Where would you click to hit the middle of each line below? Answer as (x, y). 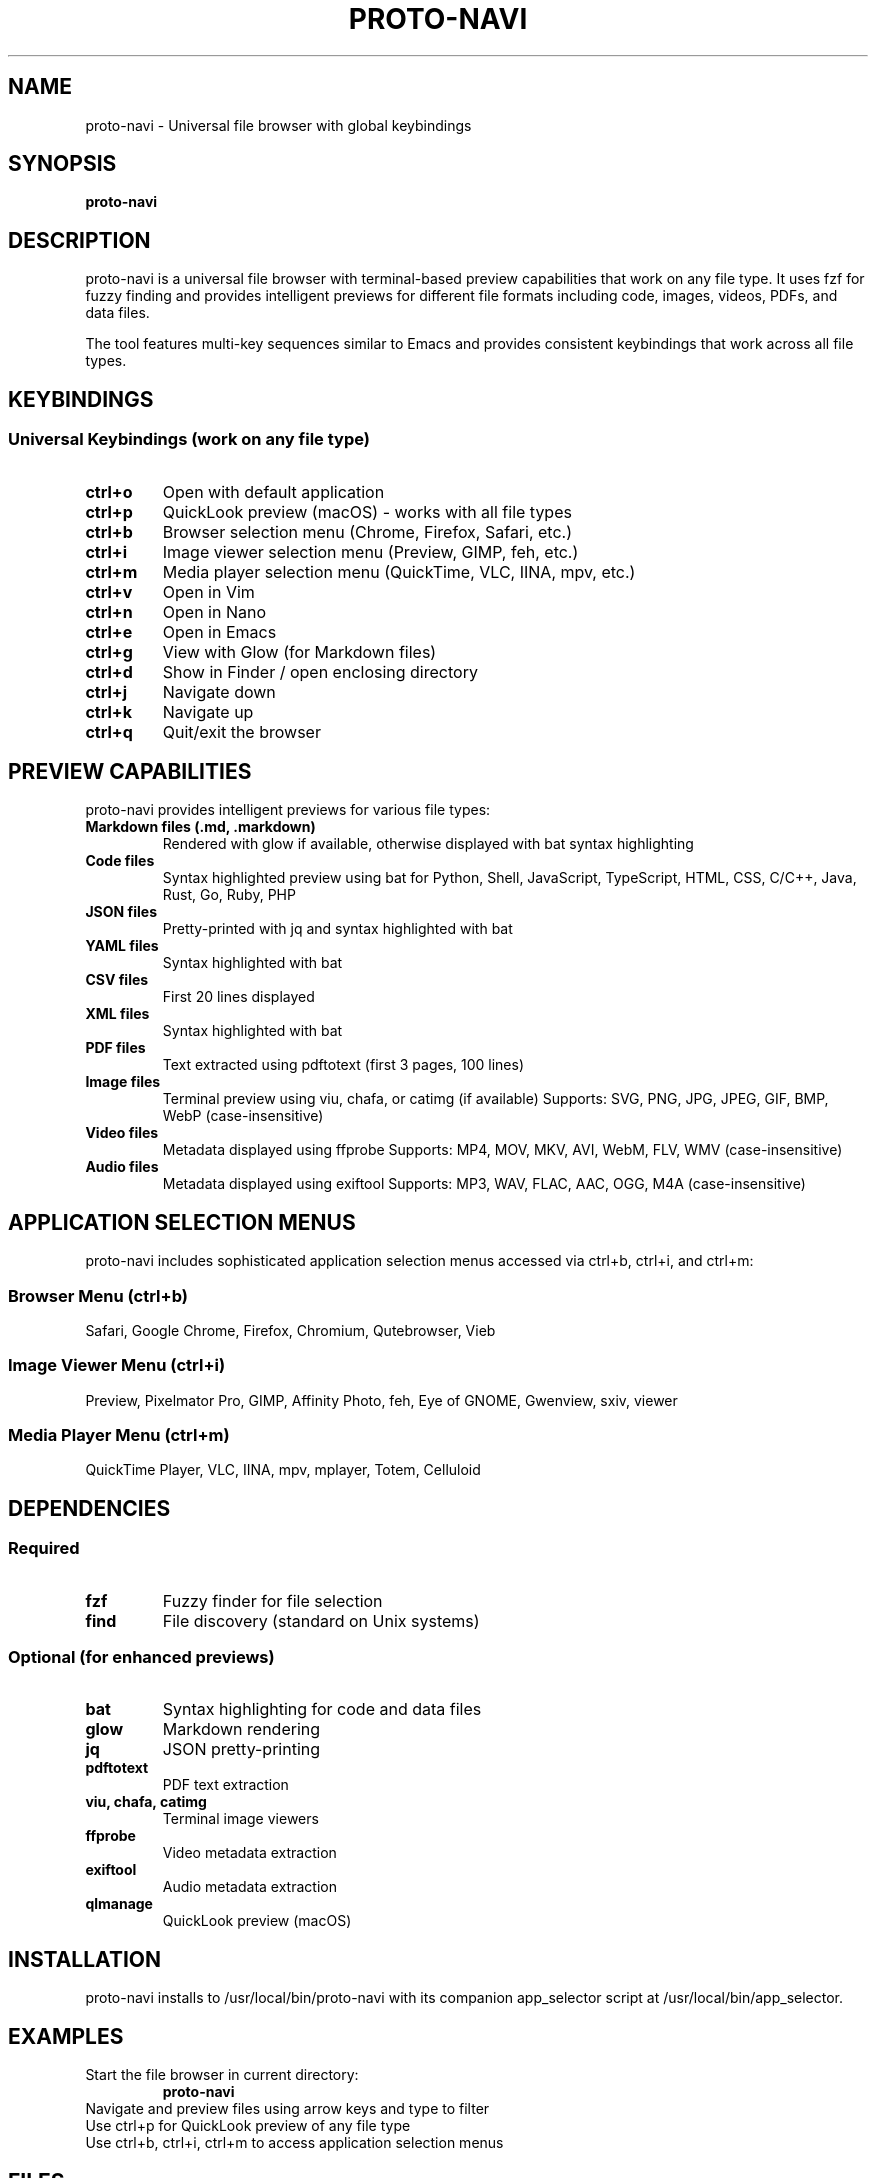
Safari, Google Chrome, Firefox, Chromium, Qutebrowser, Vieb (290, 1330)
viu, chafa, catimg (146, 1802)
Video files (122, 1133)
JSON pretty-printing (241, 1749)
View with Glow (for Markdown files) (299, 651)
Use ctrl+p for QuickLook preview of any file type (248, 2126)
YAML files (122, 946)
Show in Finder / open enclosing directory (320, 671)
